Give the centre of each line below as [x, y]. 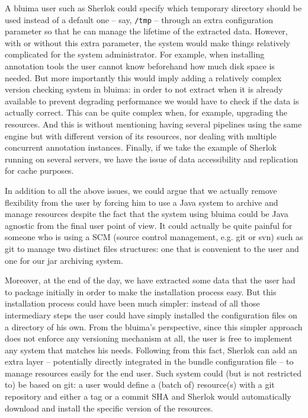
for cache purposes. [39, 170]
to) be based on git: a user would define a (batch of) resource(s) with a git [140, 385]
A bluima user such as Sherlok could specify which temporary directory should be [153, 8]
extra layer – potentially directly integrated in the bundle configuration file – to [149, 361]
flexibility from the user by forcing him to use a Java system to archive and [142, 202]
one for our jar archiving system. [64, 260]
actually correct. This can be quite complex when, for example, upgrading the [146, 112]
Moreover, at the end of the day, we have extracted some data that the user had [150, 280]
